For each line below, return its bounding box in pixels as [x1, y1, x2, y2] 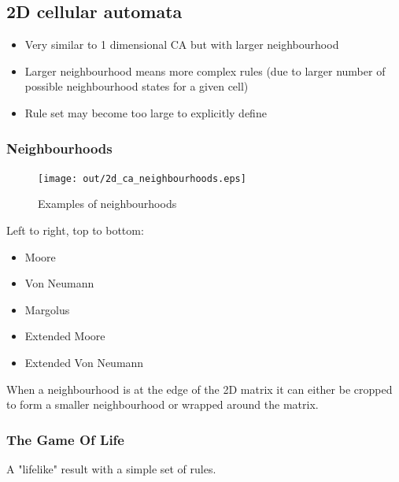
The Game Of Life [6, 429, 124, 449]
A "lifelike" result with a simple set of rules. [6, 461, 216, 477]
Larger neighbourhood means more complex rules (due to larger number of [24, 62, 386, 79]
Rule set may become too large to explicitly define [24, 104, 267, 120]
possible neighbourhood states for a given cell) [24, 78, 249, 95]
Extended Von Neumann [24, 354, 144, 371]
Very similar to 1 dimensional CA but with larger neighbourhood [24, 36, 339, 53]
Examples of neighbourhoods [38, 195, 177, 212]
